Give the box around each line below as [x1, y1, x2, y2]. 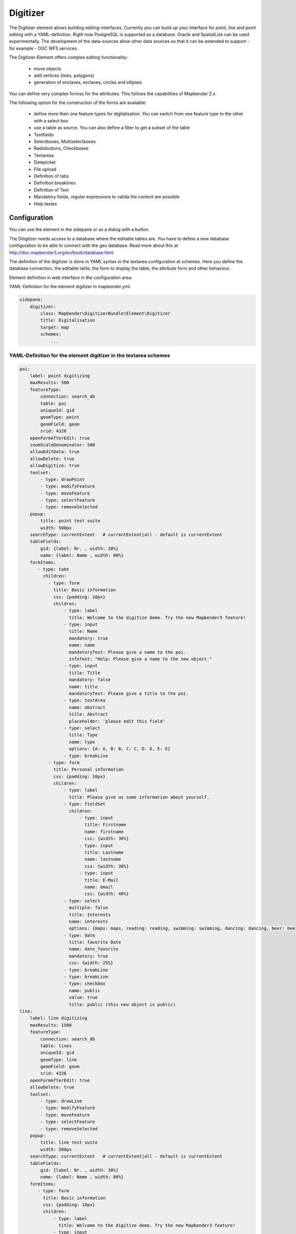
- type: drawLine [40, 1098, 82, 1104]
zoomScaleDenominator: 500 [30, 442, 96, 448]
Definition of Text [34, 187, 69, 193]
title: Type [69, 732, 98, 738]
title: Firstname [84, 822, 127, 828]
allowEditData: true [30, 449, 80, 455]
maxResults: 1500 [30, 1022, 72, 1028]
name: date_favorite [69, 946, 118, 952]
